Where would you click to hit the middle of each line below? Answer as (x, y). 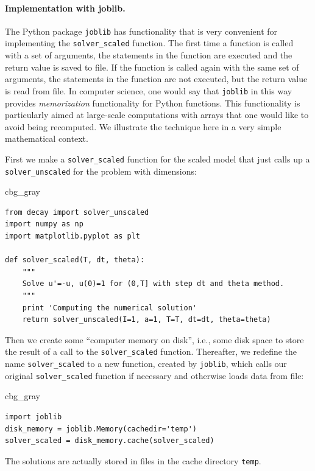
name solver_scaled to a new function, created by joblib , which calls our (146, 364)
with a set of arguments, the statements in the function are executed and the (149, 55)
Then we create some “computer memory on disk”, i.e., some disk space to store (154, 339)
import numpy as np (44, 224)
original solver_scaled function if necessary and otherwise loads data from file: (154, 375)
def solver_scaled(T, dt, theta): (75, 260)
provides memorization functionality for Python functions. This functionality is (153, 103)
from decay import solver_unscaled (77, 212)
